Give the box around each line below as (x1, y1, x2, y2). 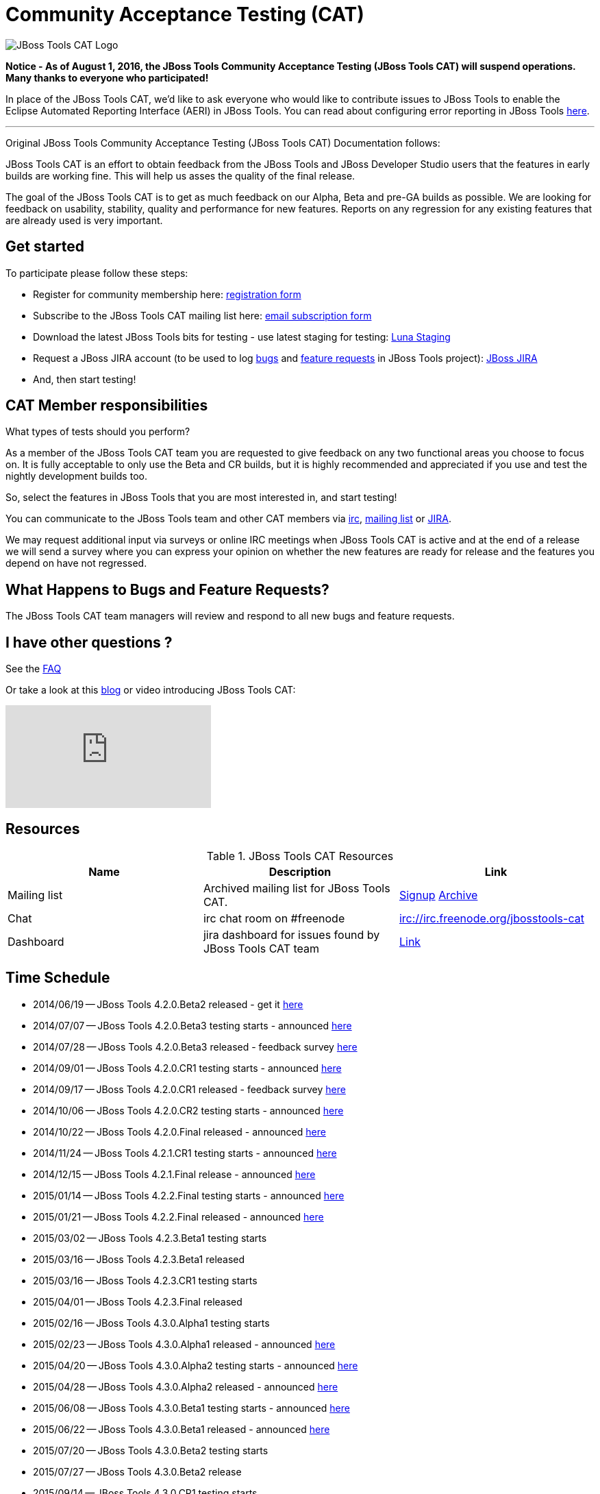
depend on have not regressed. (5, 557, 147, 570)
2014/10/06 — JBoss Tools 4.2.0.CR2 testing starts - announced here (33, 1104, 344, 1116)
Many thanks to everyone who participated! (5, 71, 209, 84)
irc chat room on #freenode (203, 911, 345, 925)
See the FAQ (5, 663, 62, 675)
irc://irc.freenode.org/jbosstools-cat (399, 911, 584, 925)
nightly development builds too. (5, 470, 147, 482)
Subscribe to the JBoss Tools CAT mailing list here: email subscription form (33, 309, 372, 321)
